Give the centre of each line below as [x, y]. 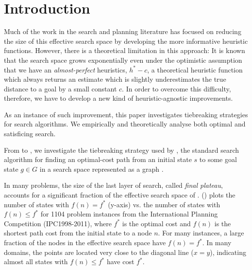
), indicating [228, 252]
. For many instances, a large [201, 233]
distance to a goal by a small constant [60, 88]
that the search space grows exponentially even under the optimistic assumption [123, 60]
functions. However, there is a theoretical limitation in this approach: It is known [125, 50]
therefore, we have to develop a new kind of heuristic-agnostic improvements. [118, 98]
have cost [120, 261]
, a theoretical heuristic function [195, 69]
